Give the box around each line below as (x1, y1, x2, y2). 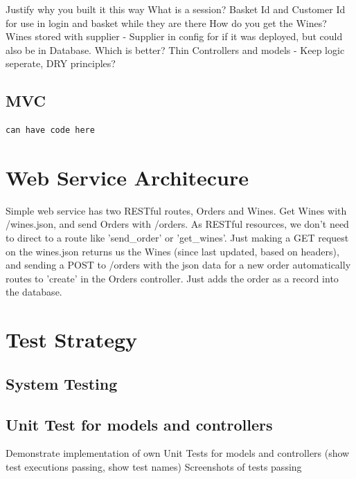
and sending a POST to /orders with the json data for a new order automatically (6, 257, 351, 272)
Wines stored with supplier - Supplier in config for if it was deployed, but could (6, 29, 343, 44)
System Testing (6, 372, 118, 394)
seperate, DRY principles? (6, 56, 116, 71)
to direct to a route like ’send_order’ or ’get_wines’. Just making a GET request (6, 231, 349, 245)
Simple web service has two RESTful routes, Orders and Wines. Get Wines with (6, 203, 347, 217)
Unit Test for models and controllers (6, 413, 273, 435)
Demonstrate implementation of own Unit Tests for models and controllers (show (6, 446, 350, 460)
